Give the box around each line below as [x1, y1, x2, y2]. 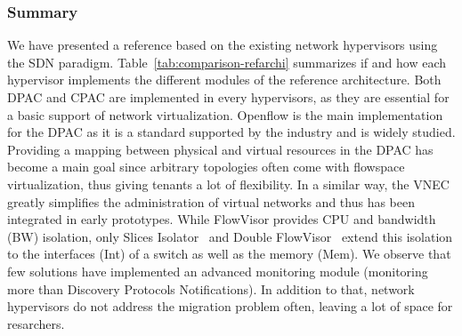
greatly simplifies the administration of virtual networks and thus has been [7, 192, 415, 211]
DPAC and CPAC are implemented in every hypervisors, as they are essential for [7, 88, 450, 106]
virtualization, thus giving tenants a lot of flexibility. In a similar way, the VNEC [7, 174, 450, 193]
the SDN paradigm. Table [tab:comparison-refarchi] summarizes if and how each [7, 52, 446, 71]
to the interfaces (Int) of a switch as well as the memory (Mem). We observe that [7, 244, 451, 263]
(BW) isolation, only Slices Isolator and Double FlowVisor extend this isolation [7, 227, 453, 245]
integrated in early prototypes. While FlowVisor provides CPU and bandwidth [7, 210, 436, 228]
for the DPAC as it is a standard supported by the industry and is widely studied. [7, 123, 456, 141]
